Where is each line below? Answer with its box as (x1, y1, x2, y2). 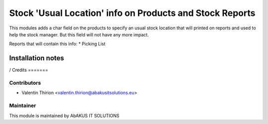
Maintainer (9, 102, 36, 109)
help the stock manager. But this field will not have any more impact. (9, 31, 149, 37)
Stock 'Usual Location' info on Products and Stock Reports (9, 7, 256, 18)
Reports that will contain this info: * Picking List (9, 41, 106, 47)
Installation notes (9, 54, 65, 62)
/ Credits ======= (9, 67, 48, 73)
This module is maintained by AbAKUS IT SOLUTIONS (9, 113, 120, 119)
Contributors (9, 80, 41, 86)
